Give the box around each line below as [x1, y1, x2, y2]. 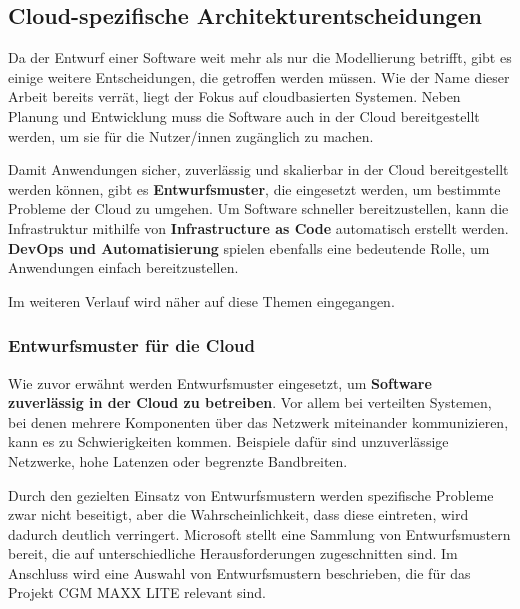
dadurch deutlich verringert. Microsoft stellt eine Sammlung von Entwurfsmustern [8, 523, 511, 544]
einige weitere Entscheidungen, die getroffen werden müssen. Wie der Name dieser [8, 66, 510, 87]
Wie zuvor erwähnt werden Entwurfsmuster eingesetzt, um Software [8, 372, 432, 393]
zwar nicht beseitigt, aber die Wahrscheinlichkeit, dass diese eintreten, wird [8, 504, 469, 525]
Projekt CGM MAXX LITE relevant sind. [8, 582, 266, 603]
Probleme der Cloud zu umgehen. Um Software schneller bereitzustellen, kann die [8, 198, 509, 219]
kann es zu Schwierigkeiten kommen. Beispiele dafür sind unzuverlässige [8, 431, 449, 452]
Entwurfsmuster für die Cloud [8, 333, 255, 358]
